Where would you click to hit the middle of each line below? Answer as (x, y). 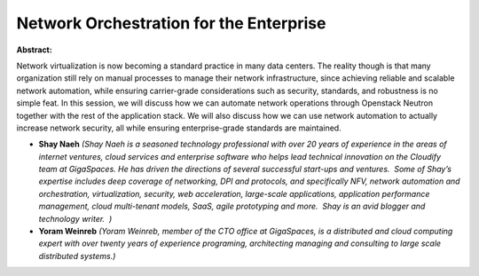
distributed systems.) (77, 256)
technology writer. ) (75, 218)
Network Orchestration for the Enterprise (171, 23)
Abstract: (34, 50)
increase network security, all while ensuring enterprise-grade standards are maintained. (179, 128)
